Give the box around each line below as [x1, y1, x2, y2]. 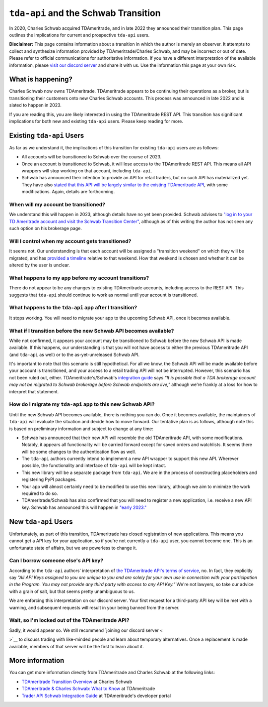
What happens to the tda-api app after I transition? [9, 304, 137, 311]
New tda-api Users [9, 517, 73, 526]
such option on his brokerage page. [9, 226, 82, 232]
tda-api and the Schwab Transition [9, 7, 161, 18]
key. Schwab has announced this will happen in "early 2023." [21, 504, 147, 510]
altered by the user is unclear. [9, 262, 70, 268]
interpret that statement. [9, 388, 59, 394]
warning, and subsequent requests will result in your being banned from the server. [9, 604, 180, 610]
